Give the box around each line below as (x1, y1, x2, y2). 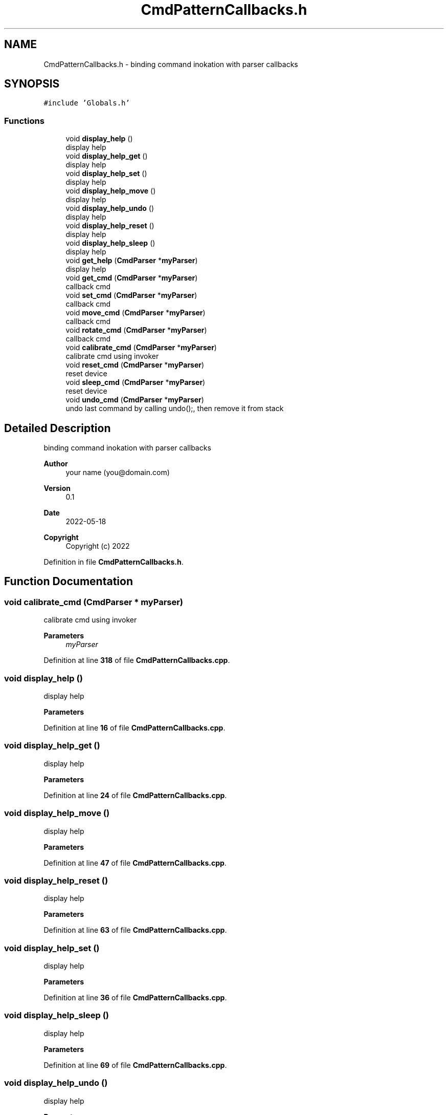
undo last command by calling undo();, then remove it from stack (65, 404, 284, 413)
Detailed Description (4, 421, 111, 435)
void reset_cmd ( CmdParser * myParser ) (65, 360, 205, 370)
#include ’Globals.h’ (43, 99, 130, 108)
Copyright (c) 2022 (65, 542, 130, 551)
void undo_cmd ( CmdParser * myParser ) (65, 395, 204, 404)
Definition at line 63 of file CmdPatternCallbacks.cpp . (43, 926, 227, 935)
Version (43, 484, 71, 493)
